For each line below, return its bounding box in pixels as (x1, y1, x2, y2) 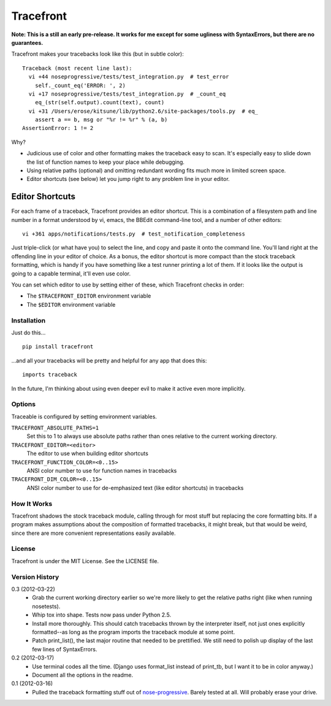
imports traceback (22, 371, 78, 378)
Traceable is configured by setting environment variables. (11, 413, 158, 420)
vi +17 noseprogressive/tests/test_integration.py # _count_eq (28, 90, 226, 98)
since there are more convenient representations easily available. (11, 529, 176, 537)
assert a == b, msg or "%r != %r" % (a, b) (34, 117, 168, 123)
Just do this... (11, 329, 46, 336)
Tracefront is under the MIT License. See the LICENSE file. (11, 557, 159, 564)
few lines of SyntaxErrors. (32, 645, 97, 653)
